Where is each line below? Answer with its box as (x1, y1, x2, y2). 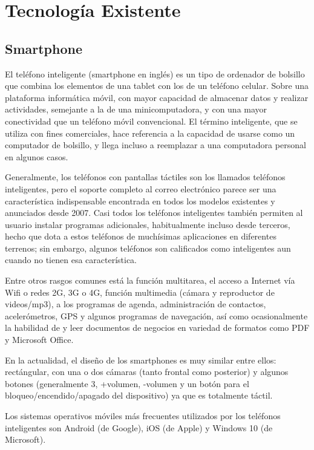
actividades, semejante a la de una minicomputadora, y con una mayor (5, 103, 267, 116)
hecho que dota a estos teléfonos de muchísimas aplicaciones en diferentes (5, 230, 276, 243)
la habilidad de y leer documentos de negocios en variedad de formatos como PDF (5, 321, 310, 334)
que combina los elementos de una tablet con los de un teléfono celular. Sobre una (5, 79, 309, 92)
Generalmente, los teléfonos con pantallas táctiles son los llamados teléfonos (5, 171, 286, 183)
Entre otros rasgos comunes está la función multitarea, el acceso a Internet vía (5, 274, 295, 287)
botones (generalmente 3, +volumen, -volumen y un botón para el (5, 377, 249, 390)
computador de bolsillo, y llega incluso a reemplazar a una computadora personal (5, 139, 306, 151)
